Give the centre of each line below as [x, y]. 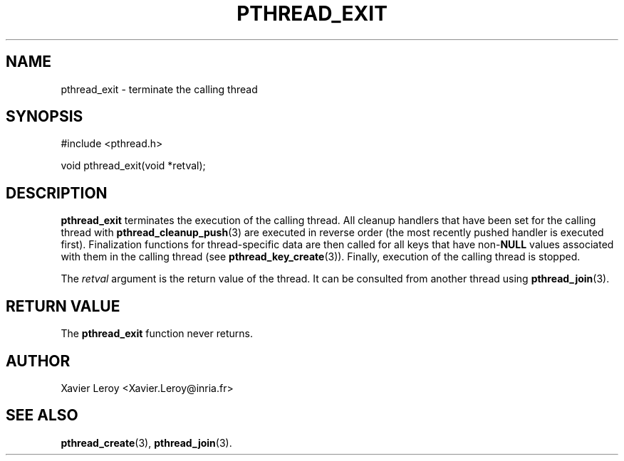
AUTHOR [38, 361]
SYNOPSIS [45, 117]
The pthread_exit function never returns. [157, 334]
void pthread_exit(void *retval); [133, 166]
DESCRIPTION [57, 193]
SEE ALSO [42, 415]
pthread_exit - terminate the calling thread [159, 89]
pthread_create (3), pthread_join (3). [146, 443]
